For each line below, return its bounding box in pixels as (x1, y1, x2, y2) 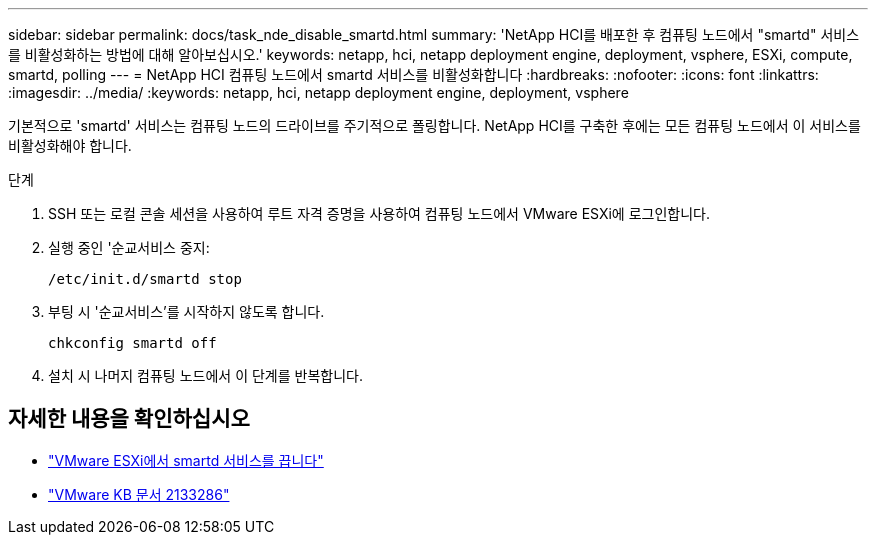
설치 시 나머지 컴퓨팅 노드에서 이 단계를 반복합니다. (48, 367, 363, 384)
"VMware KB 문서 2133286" (48, 485, 230, 503)
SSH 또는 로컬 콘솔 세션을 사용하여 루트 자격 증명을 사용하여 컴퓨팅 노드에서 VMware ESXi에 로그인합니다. (48, 205, 710, 222)
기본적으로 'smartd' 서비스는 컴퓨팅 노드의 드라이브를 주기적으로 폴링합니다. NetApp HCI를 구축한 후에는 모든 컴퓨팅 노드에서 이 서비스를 (8, 117, 861, 134)
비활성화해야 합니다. (8, 137, 132, 154)
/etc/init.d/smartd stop (48, 271, 242, 287)
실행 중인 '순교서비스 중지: (48, 239, 210, 256)
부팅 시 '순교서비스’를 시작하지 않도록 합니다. (48, 303, 325, 320)
